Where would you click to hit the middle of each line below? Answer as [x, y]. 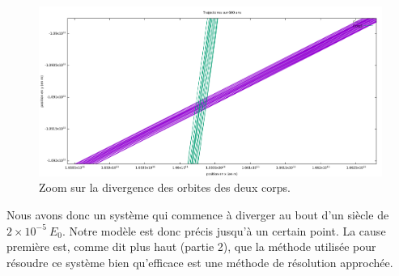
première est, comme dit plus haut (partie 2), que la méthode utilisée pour [191, 246]
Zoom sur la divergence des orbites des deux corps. [165, 187]
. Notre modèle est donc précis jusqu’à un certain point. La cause [224, 230]
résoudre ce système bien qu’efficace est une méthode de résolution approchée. [200, 262]
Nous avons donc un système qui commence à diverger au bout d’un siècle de [198, 214]
